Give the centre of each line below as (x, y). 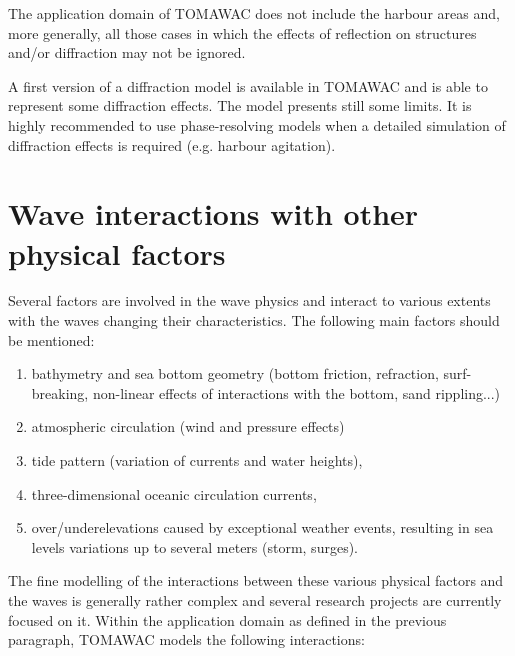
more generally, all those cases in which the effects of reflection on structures (242, 32)
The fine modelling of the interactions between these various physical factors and (256, 580)
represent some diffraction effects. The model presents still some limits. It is (240, 105)
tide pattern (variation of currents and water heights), (197, 460)
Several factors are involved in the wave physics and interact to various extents (249, 300)
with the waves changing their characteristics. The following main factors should (254, 320)
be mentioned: (51, 339)
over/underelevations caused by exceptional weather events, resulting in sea (262, 527)
